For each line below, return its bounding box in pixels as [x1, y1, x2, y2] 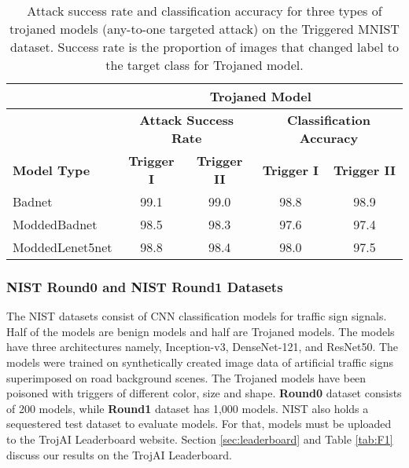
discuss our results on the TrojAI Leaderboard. [6, 446, 233, 463]
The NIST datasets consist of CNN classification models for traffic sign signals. [6, 308, 387, 324]
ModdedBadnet [13, 215, 98, 233]
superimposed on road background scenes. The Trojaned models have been [6, 369, 367, 386]
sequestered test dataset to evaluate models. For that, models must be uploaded [6, 415, 392, 432]
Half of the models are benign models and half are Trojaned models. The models [6, 323, 395, 339]
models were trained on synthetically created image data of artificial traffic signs [6, 354, 394, 370]
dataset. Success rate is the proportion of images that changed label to [10, 38, 399, 56]
